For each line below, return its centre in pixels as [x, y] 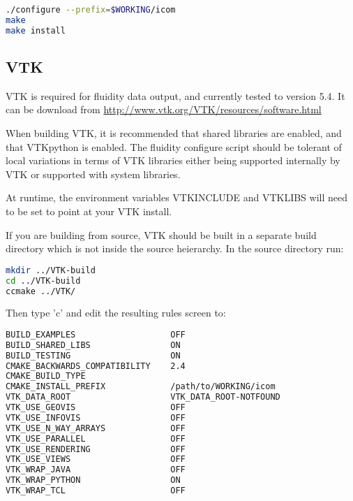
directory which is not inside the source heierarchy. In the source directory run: [175, 248]
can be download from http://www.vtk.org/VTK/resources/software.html [164, 109]
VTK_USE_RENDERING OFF [96, 449]
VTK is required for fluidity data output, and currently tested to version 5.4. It [175, 95]
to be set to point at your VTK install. [89, 211]
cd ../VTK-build [43, 281]
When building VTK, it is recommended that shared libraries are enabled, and [174, 133]
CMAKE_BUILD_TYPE [46, 376]
